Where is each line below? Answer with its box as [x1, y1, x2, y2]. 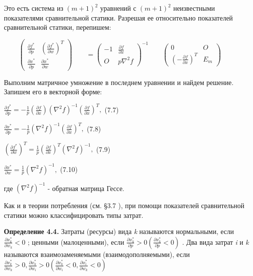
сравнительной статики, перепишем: [4, 22, 111, 32]
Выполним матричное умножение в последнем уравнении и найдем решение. [4, 77, 234, 87]
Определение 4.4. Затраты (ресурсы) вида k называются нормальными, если [4, 226, 234, 236]
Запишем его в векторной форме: [4, 86, 102, 97]
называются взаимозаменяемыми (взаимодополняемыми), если [4, 249, 190, 259]
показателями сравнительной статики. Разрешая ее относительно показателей [4, 12, 233, 22]
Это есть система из [4, 3, 63, 13]
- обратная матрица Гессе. [47, 183, 125, 193]
